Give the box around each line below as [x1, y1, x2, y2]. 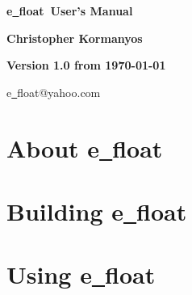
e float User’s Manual [6, 2, 133, 19]
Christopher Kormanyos [6, 29, 143, 46]
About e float [6, 131, 163, 164]
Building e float [6, 194, 187, 227]
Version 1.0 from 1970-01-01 [6, 57, 166, 74]
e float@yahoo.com [6, 83, 101, 100]
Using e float [6, 258, 156, 291]
